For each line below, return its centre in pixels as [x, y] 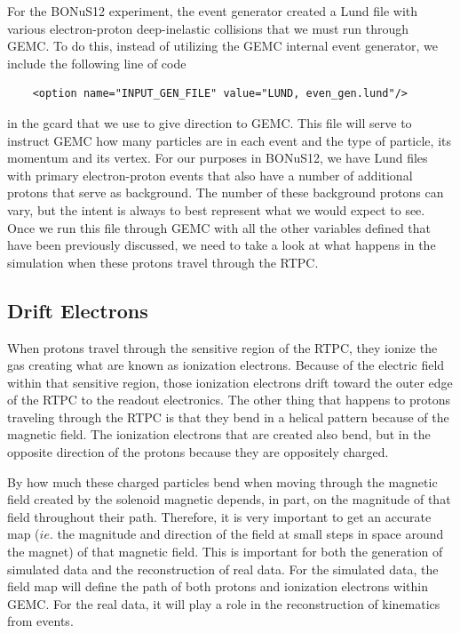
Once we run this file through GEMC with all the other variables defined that [219, 227]
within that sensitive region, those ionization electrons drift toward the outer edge [230, 382]
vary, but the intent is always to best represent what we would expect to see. [216, 209]
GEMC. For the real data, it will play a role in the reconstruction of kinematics [224, 603]
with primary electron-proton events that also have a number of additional [210, 175]
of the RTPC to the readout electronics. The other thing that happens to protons [229, 400]
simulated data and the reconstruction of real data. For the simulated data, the [223, 569]
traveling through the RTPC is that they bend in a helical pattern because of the [228, 417]
